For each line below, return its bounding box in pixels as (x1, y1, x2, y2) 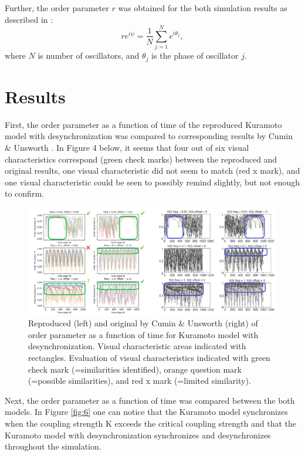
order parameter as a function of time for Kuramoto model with (28, 328, 259, 340)
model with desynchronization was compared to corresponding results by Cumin (5, 130, 293, 142)
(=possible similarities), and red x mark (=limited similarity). (28, 374, 251, 387)
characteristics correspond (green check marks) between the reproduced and (5, 153, 277, 165)
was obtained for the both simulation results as (118, 2, 287, 13)
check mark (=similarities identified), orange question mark (28, 363, 242, 375)
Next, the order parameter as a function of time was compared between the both (5, 394, 295, 406)
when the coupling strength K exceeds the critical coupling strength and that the (5, 417, 296, 429)
